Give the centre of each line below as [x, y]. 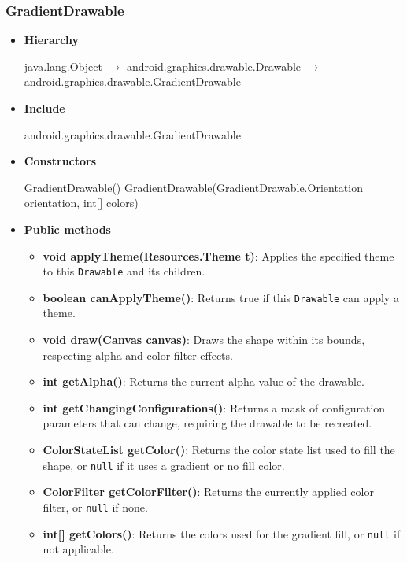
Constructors [60, 161]
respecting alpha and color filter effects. [138, 355]
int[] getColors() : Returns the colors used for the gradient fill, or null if [222, 533]
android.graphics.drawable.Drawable [214, 66]
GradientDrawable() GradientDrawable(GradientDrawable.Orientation [193, 187]
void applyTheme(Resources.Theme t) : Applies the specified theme [218, 255]
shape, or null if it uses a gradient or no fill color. [164, 465]
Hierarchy [52, 40]
